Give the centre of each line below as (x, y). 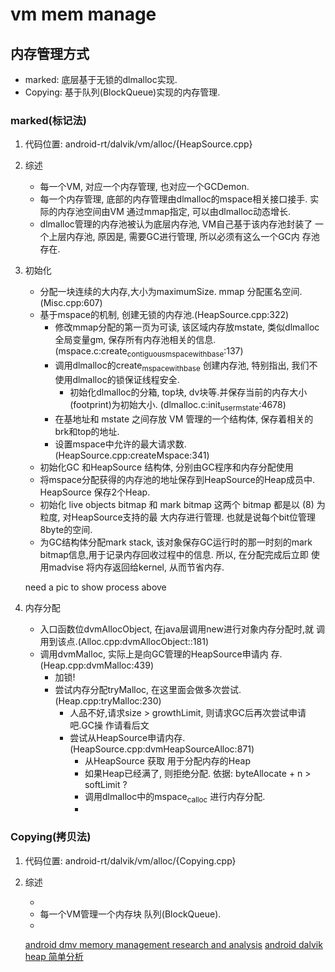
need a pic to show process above (95, 587)
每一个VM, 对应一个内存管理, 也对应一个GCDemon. (144, 187)
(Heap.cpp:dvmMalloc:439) (97, 665)
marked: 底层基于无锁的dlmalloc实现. (101, 79)
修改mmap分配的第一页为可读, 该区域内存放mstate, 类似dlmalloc (187, 327)
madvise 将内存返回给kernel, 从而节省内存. (136, 567)
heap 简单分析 (54, 956)
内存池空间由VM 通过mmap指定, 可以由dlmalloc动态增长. (174, 212)
